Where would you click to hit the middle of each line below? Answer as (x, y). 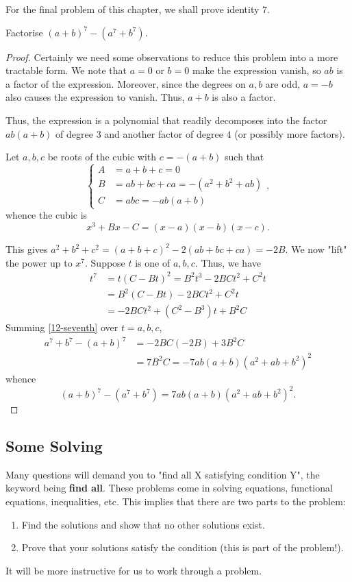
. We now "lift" (316, 249)
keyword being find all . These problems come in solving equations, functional (169, 488)
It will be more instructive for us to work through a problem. (134, 570)
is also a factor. (244, 97)
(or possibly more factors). (290, 133)
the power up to (39, 262)
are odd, (283, 83)
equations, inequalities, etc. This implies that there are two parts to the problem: (176, 501)
